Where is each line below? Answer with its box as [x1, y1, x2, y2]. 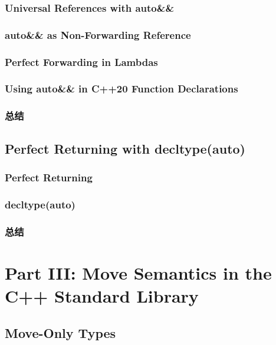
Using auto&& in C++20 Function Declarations [5, 81, 238, 96]
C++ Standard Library [5, 283, 199, 307]
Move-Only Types [5, 324, 116, 342]
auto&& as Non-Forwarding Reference [5, 27, 191, 42]
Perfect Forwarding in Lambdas [5, 54, 158, 69]
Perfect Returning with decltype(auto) [5, 139, 245, 157]
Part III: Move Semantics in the [5, 260, 272, 284]
